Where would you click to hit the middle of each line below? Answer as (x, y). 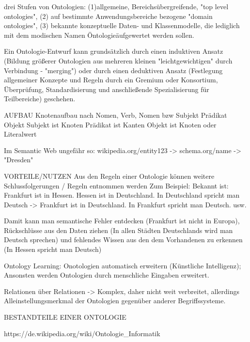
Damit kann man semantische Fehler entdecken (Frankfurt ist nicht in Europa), (122, 221)
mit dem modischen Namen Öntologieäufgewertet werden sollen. (99, 35)
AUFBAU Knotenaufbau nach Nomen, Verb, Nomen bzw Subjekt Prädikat (116, 115)
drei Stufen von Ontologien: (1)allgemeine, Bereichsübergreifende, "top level (116, 6)
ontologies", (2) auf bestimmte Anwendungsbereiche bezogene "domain (108, 16)
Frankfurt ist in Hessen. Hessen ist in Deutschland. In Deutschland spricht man (122, 195)
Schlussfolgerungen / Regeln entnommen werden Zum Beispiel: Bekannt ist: (116, 185)
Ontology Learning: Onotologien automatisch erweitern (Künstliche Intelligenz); (123, 265)
